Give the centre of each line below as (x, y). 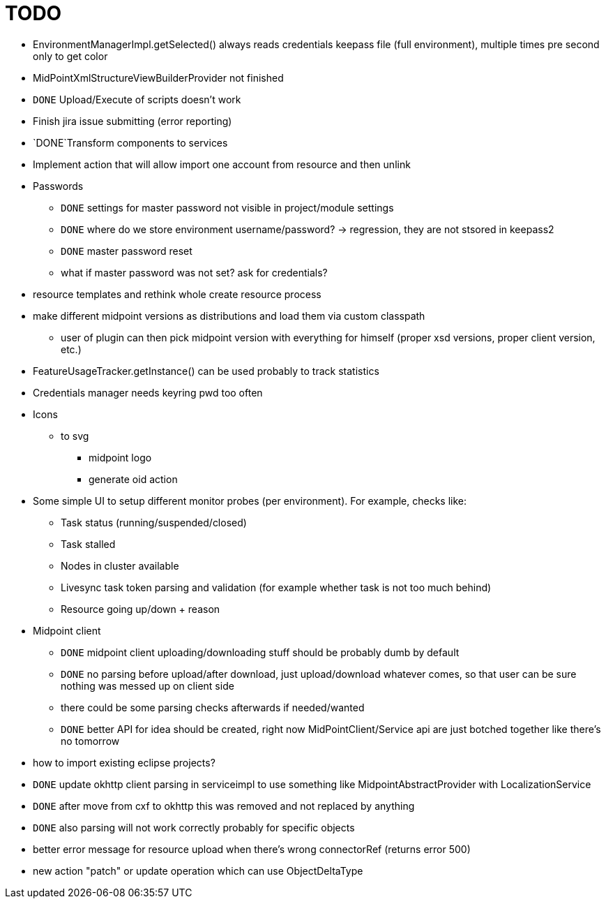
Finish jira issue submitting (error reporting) (132, 121)
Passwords (58, 186)
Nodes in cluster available (120, 565)
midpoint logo (120, 457)
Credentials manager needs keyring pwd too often (148, 392)
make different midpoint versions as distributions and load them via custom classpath (229, 316)
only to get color (70, 56)
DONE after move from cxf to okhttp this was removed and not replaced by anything (224, 806)
